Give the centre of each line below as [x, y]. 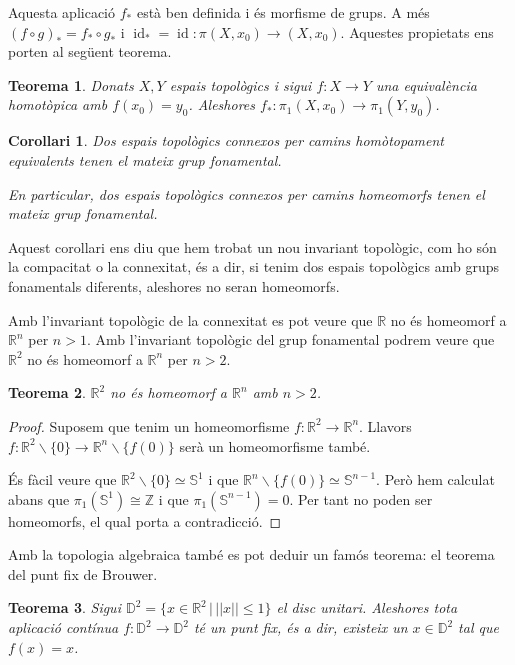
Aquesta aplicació [62, 12]
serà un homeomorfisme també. [275, 445]
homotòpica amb [58, 104]
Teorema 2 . [47, 392]
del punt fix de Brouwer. [83, 573]
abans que [39, 498]
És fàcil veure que [62, 479]
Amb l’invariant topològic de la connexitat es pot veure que [190, 319]
